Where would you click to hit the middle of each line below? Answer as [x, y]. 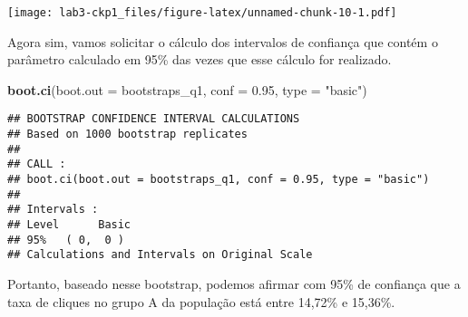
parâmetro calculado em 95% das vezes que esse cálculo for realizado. [200, 59]
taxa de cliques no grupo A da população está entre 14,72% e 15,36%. [201, 301]
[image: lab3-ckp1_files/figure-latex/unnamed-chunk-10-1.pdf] [202, 13]
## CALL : [37, 164]
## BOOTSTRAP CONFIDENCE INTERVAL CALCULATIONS [154, 119]
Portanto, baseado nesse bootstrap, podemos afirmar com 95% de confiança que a [234, 283]
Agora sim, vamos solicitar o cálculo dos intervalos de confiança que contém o [223, 41]
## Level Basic [69, 225]
